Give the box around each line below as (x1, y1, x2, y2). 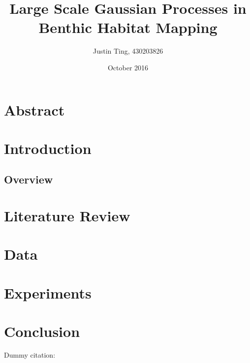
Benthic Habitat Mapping (38, 17, 218, 37)
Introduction (4, 138, 92, 158)
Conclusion (4, 321, 80, 341)
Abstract (4, 99, 65, 120)
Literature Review (4, 206, 130, 226)
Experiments (4, 282, 92, 302)
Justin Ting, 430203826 (93, 46, 163, 56)
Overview (4, 172, 53, 187)
